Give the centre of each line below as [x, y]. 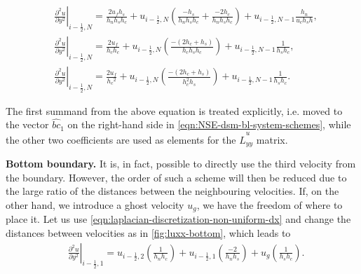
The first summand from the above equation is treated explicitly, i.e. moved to [174, 110]
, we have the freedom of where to [270, 204]
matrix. [272, 139]
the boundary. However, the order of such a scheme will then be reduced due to [176, 177]
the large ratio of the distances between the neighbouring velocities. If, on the [172, 191]
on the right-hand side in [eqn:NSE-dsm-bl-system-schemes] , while [209, 124]
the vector [27, 124]
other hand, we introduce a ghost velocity [95, 204]
